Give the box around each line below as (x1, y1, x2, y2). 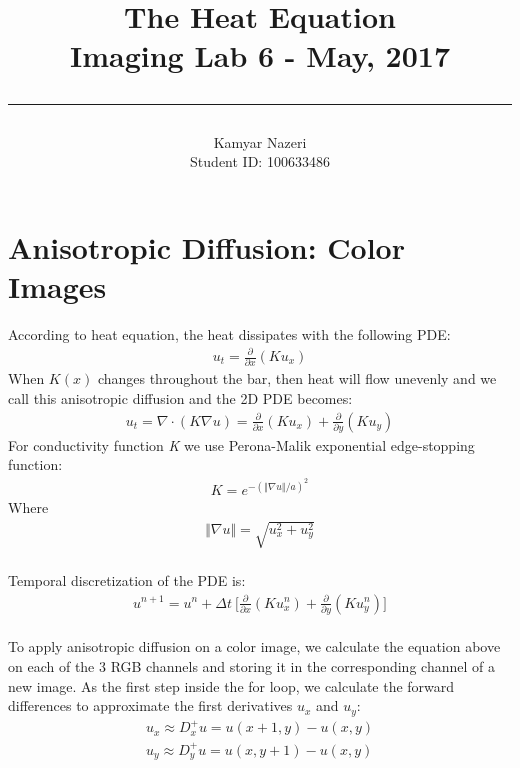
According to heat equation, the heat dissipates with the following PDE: (8, 323, 451, 344)
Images (8, 265, 107, 306)
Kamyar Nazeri (213, 131, 307, 152)
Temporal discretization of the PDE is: (8, 569, 246, 590)
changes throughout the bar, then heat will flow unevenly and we (97, 368, 497, 389)
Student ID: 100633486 (190, 151, 330, 172)
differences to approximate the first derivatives (8, 695, 293, 716)
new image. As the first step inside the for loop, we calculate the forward (8, 675, 455, 696)
